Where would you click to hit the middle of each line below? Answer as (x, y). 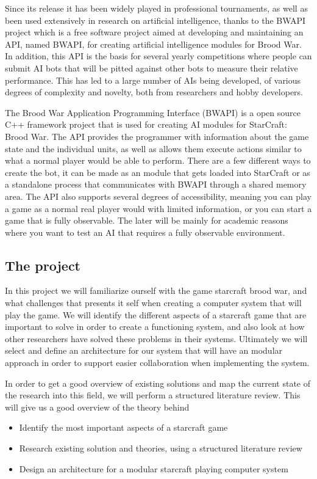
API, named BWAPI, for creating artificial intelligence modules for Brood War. (153, 44)
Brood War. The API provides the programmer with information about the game (157, 136)
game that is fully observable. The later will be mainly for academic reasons (147, 220)
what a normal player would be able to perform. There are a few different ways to (158, 160)
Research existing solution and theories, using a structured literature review (161, 448)
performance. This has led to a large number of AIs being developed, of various (153, 80)
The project (43, 265)
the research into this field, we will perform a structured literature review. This (153, 395)
